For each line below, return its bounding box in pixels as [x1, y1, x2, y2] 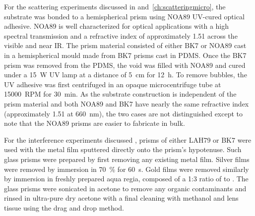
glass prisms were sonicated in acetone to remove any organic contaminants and [4, 183, 247, 193]
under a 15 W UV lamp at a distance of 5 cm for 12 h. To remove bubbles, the [4, 69, 247, 80]
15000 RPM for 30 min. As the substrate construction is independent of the [4, 89, 237, 99]
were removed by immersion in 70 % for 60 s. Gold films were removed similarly [4, 163, 249, 174]
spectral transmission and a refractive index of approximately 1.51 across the [4, 30, 238, 41]
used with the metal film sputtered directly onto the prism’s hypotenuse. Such [4, 144, 242, 155]
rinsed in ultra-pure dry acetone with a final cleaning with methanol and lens [4, 193, 239, 203]
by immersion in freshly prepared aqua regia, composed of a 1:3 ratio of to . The [4, 173, 249, 184]
